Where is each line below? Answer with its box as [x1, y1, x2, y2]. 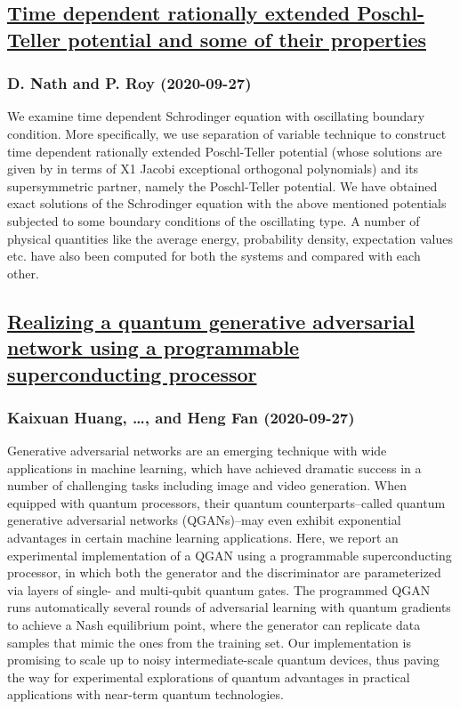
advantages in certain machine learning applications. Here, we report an [7, 528, 399, 547]
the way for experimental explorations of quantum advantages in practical [7, 667, 410, 686]
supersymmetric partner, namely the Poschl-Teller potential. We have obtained [7, 176, 438, 195]
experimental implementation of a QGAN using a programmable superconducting [7, 545, 452, 564]
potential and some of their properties [68, 25, 427, 52]
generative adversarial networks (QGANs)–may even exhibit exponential [7, 511, 401, 529]
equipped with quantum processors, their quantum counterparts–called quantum [7, 493, 446, 512]
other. [7, 263, 39, 282]
